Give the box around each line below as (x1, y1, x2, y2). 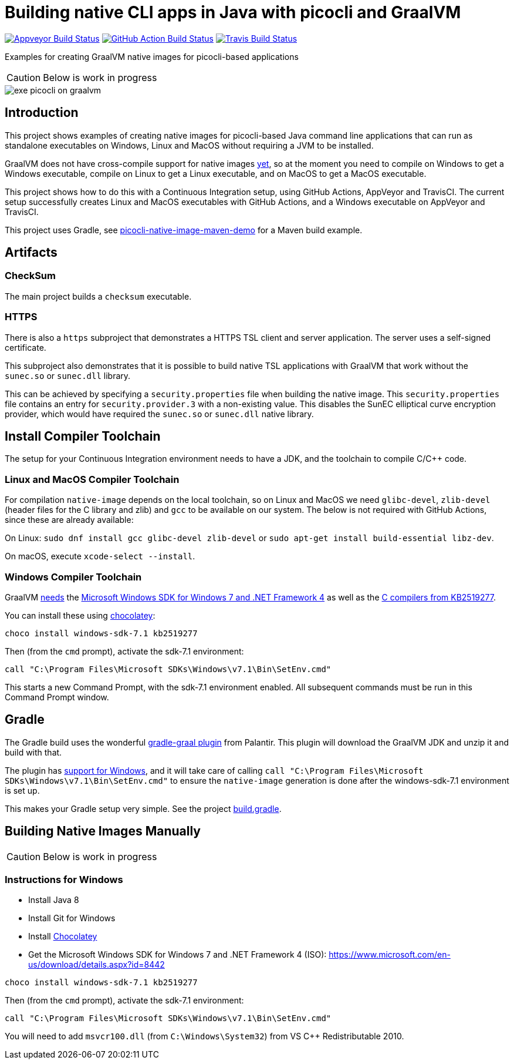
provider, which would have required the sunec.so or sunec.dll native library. (5, 408, 314, 419)
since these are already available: (5, 515, 134, 525)
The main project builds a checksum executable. (5, 291, 192, 301)
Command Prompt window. (5, 692, 109, 702)
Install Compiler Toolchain (5, 428, 161, 444)
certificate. (5, 342, 46, 353)
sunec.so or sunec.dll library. (5, 370, 131, 381)
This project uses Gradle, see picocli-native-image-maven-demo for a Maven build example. (5, 224, 363, 235)
